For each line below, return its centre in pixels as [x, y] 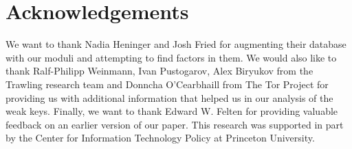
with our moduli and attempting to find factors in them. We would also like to [171, 57]
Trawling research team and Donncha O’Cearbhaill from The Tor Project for [167, 84]
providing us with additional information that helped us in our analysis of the [169, 97]
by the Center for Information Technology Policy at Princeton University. [160, 138]
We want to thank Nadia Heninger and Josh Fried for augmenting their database [176, 44]
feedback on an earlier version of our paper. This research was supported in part [175, 124]
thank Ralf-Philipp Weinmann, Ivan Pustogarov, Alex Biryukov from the [159, 71]
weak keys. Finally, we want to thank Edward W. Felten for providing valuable [172, 111]
